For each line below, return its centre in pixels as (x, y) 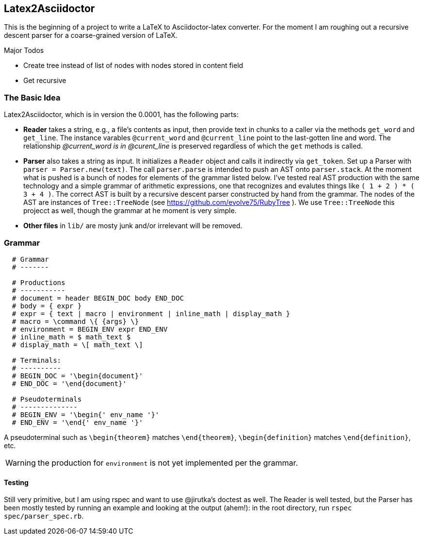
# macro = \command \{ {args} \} (75, 321)
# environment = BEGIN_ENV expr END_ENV (90, 329)
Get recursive (45, 81)
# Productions (39, 282)
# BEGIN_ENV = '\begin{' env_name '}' (86, 414)
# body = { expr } (47, 306)
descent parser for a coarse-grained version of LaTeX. (91, 35)
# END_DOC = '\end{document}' (69, 383)
